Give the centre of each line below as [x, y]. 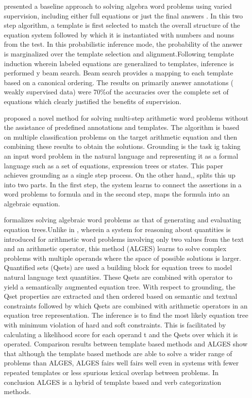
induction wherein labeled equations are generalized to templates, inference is [119, 63]
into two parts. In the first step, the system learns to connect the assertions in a [123, 184]
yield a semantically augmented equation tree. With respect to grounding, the [120, 286]
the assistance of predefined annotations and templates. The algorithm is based [122, 127]
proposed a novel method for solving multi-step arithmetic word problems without [126, 118]
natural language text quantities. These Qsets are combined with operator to [118, 277]
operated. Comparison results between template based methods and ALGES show [126, 344]
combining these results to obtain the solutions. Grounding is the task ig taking [122, 146]
